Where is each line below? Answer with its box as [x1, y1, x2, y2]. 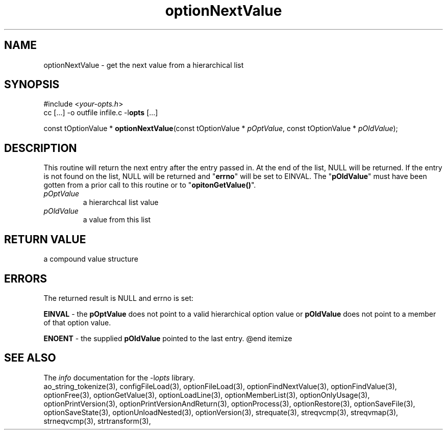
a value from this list [83, 215, 151, 224]
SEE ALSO [4, 351, 56, 365]
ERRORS [4, 272, 47, 285]
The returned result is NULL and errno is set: [43, 293, 194, 302]
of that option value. [43, 318, 111, 327]
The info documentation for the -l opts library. [43, 373, 195, 382]
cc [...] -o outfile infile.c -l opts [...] [43, 108, 158, 117]
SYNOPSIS [4, 78, 60, 91]
